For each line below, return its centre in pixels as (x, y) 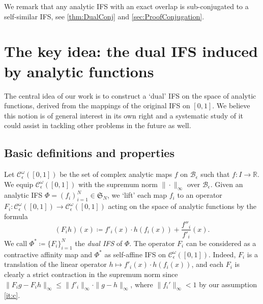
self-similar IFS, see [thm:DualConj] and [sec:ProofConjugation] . (104, 16)
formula (16, 216)
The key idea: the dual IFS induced (131, 51)
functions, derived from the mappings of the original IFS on (97, 105)
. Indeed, (222, 254)
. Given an (227, 184)
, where (142, 284)
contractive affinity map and (48, 254)
